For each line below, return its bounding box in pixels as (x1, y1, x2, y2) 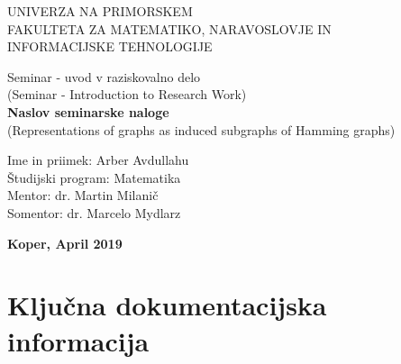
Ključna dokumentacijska (7, 287, 327, 323)
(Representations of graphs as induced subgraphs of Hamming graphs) (7, 120, 396, 139)
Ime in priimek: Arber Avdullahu (7, 150, 189, 169)
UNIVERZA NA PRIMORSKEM (7, 2, 193, 20)
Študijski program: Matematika (7, 168, 181, 187)
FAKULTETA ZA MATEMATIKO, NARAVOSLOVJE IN (7, 19, 332, 38)
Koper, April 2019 (7, 233, 123, 252)
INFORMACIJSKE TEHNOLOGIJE (7, 37, 213, 56)
